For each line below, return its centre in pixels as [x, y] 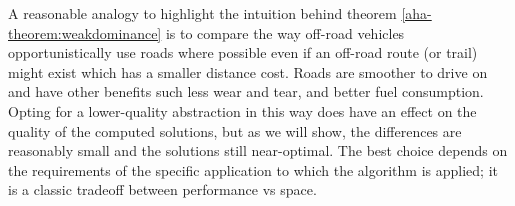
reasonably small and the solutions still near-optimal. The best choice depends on [258, 150]
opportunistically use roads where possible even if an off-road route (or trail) [243, 52]
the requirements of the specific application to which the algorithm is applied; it [253, 169]
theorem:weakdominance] [85, 32]
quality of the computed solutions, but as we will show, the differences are [235, 130]
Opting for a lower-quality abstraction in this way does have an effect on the [242, 110]
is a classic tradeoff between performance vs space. [162, 189]
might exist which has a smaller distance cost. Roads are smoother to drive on [248, 71]
